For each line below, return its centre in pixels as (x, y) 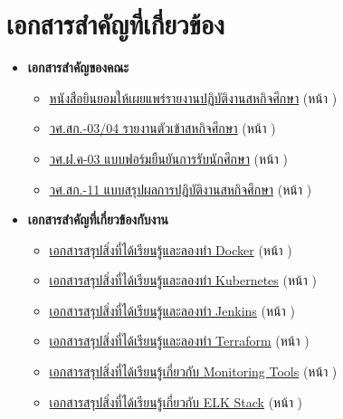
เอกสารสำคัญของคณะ (78, 67)
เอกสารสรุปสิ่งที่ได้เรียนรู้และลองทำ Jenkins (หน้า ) (172, 310)
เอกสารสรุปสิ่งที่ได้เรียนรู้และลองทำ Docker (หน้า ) (171, 249)
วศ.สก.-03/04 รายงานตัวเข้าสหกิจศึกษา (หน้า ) (162, 128)
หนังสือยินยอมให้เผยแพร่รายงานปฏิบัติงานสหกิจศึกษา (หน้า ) (193, 97)
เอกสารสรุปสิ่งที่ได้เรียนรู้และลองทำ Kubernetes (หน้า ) (183, 280)
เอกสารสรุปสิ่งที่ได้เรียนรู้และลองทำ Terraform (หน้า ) (179, 341)
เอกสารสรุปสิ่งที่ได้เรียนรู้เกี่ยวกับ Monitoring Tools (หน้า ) (193, 371)
